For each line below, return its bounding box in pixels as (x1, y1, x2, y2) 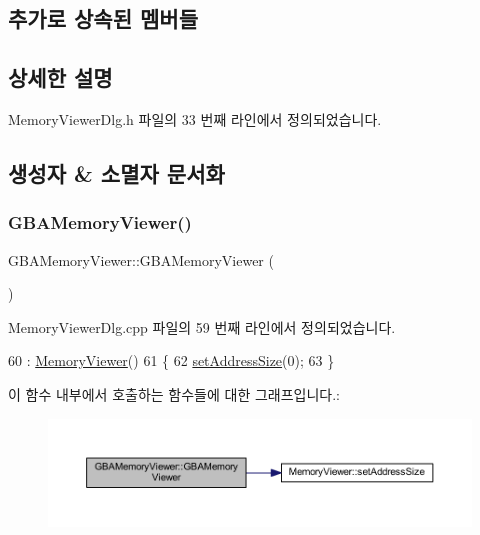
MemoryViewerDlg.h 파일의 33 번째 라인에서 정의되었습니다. (8, 108, 382, 129)
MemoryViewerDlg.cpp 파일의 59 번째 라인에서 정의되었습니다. (8, 316, 396, 337)
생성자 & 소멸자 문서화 (8, 157, 225, 188)
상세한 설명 (8, 62, 113, 93)
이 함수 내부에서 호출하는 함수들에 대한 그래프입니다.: (8, 383, 340, 404)
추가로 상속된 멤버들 (8, 3, 198, 34)
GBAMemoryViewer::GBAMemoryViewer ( (8, 249, 274, 270)
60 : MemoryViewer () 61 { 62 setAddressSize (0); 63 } (8, 350, 335, 371)
